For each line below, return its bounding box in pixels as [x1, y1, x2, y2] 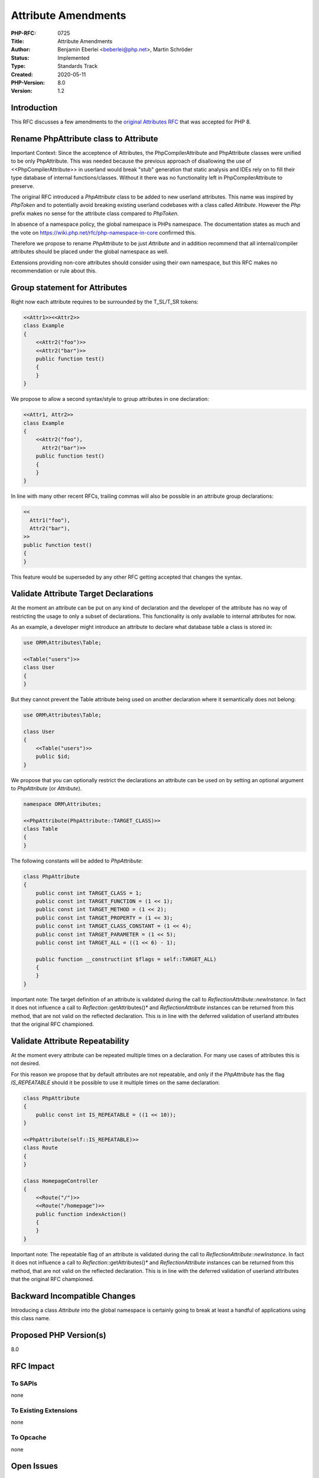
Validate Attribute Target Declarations [11, 589, 154, 599]
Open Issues [11, 1461, 58, 1471]
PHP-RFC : [11, 30, 37, 37]
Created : [11, 71, 34, 78]
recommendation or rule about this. [11, 267, 97, 274]
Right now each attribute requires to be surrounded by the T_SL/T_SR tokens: [11, 299, 199, 306]
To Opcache [11, 1434, 47, 1442]
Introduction [11, 103, 58, 113]
